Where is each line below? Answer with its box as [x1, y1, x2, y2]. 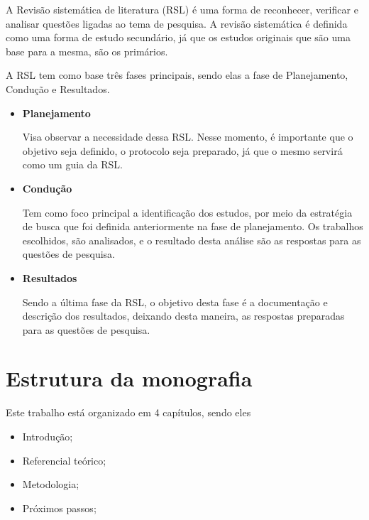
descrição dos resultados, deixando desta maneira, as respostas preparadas [22, 308, 345, 323]
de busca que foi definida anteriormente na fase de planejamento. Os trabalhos [22, 219, 363, 234]
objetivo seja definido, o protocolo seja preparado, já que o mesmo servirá [22, 143, 343, 158]
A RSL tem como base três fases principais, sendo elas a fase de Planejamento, [6, 67, 348, 82]
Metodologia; [22, 477, 79, 492]
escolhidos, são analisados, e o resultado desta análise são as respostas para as [22, 232, 361, 247]
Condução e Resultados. [6, 81, 110, 96]
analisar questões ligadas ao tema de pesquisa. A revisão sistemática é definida [6, 16, 348, 31]
